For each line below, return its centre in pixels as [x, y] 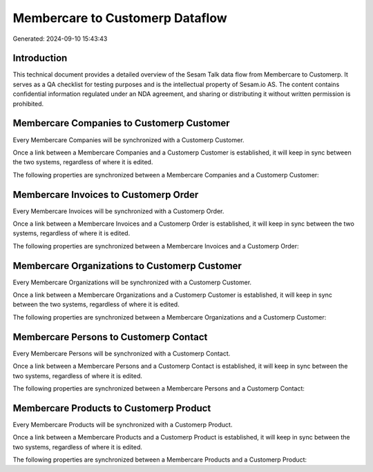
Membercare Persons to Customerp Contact [110, 337]
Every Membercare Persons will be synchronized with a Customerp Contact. [122, 353]
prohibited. [28, 104]
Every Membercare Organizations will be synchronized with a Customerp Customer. [132, 282]
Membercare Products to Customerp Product [112, 408]
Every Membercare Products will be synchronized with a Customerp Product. [123, 424]
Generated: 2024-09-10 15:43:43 [60, 39]
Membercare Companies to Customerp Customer [122, 123]
